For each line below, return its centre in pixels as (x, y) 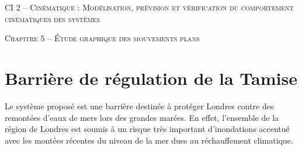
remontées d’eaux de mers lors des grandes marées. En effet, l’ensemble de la (142, 117)
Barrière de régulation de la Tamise (151, 78)
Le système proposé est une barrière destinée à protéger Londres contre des (139, 106)
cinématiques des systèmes (52, 18)
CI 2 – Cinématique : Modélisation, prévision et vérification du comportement (149, 7)
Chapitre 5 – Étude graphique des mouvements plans (102, 38)
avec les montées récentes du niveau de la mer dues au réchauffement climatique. (149, 140)
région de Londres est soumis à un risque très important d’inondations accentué (147, 129)
